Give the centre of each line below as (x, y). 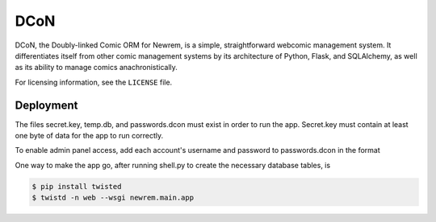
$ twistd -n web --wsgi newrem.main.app (113, 198)
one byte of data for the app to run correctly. (89, 136)
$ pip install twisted (77, 186)
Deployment (46, 105)
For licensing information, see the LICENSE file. (94, 82)
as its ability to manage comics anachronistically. (96, 68)
